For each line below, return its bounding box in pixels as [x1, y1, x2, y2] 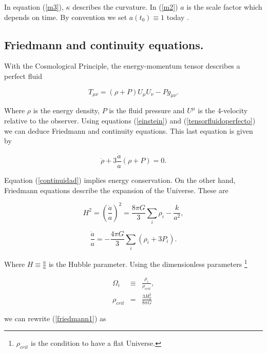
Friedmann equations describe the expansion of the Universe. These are [4, 184, 228, 195]
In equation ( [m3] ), [4, 2, 64, 12]
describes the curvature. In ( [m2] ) [72, 2, 178, 12]
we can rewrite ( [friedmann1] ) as [4, 313, 106, 323]
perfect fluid [4, 70, 42, 81]
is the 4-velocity [198, 105, 248, 116]
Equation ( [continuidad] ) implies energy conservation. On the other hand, [4, 175, 236, 185]
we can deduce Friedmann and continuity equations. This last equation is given [4, 125, 253, 136]
